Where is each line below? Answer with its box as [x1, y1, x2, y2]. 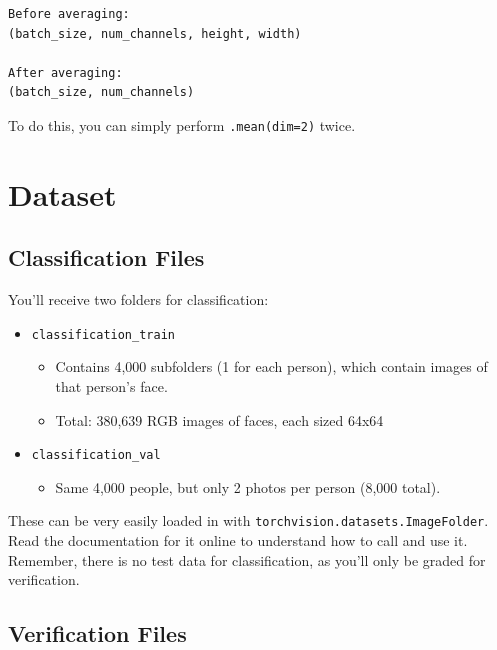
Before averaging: [8, 7, 130, 21]
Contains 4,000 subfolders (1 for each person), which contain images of [55, 356, 488, 377]
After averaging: [8, 65, 123, 80]
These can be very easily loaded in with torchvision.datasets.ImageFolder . [8, 510, 489, 531]
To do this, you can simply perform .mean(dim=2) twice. [8, 114, 356, 135]
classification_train [31, 327, 175, 342]
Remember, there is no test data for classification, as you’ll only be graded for [8, 549, 486, 570]
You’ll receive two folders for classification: [8, 289, 269, 310]
